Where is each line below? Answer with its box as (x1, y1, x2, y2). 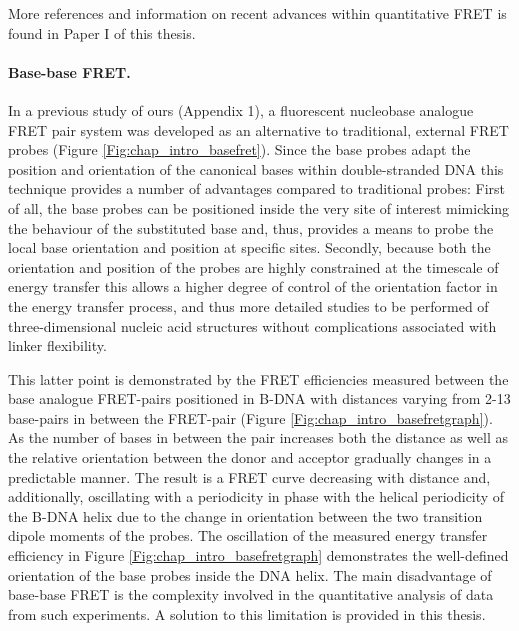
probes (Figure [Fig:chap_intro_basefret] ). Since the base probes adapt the (8, 139, 471, 160)
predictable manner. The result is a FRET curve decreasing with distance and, (8, 466, 491, 487)
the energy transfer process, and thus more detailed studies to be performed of (8, 295, 489, 316)
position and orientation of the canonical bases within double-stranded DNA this (8, 158, 504, 179)
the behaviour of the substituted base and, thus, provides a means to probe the (8, 217, 494, 238)
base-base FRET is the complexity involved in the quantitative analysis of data (8, 584, 494, 605)
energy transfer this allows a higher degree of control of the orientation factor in (8, 276, 498, 297)
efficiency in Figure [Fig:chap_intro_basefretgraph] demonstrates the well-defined (8, 545, 509, 566)
